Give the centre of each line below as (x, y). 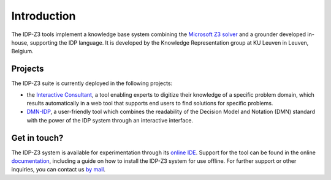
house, (20, 42)
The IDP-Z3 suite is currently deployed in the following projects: (92, 83)
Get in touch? (37, 138)
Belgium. (22, 51)
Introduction (44, 16)
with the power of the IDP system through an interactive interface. (110, 120)
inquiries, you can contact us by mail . (58, 170)
